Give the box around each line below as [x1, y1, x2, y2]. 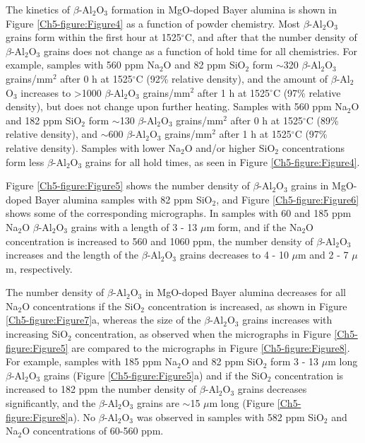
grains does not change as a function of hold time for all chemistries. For [43, 43, 358, 58]
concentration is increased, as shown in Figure [148, 298, 347, 313]
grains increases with [242, 312, 333, 327]
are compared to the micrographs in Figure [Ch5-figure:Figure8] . [71, 340, 350, 355]
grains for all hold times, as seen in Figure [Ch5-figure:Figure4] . [85, 154, 360, 169]
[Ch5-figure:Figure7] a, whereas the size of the [6, 312, 201, 327]
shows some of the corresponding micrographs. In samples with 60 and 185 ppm [6, 206, 352, 220]
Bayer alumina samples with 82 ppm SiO [35, 191, 213, 206]
